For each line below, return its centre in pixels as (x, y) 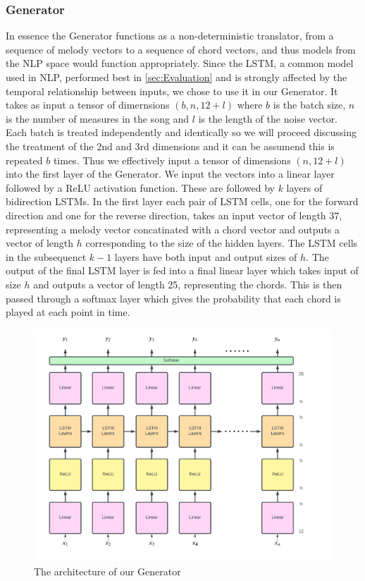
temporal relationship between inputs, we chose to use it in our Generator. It (172, 91)
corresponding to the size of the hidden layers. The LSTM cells (222, 243)
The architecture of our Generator (107, 571)
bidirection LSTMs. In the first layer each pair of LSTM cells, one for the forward (182, 201)
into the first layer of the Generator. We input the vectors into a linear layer (170, 174)
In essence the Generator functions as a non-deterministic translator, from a (170, 36)
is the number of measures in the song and (98, 118)
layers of (304, 187)
